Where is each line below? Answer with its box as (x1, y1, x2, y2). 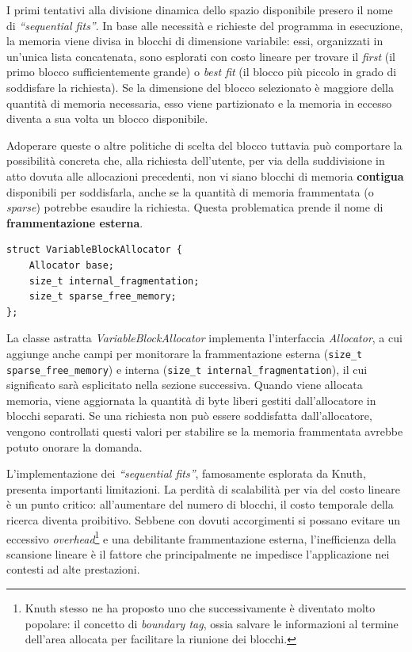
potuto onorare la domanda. (6, 438, 143, 455)
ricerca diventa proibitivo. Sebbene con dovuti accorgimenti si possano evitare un (6, 511, 401, 528)
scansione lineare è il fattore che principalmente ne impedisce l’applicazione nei (6, 545, 390, 562)
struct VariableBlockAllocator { (6, 244, 182, 256)
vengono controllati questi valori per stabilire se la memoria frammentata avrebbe (6, 422, 403, 439)
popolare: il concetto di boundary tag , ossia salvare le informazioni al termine (25, 615, 399, 631)
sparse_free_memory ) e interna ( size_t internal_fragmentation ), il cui (6, 360, 368, 377)
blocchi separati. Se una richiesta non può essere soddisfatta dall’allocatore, (6, 407, 372, 424)
